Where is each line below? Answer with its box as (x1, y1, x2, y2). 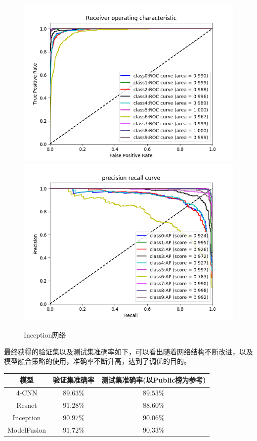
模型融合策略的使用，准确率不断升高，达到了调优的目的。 (4, 356, 191, 366)
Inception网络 (24, 330, 66, 340)
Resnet (16, 400, 37, 410)
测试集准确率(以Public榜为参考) (101, 375, 206, 385)
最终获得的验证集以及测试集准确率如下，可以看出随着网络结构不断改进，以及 (4, 346, 253, 356)
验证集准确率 (53, 375, 95, 385)
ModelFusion (7, 424, 46, 435)
